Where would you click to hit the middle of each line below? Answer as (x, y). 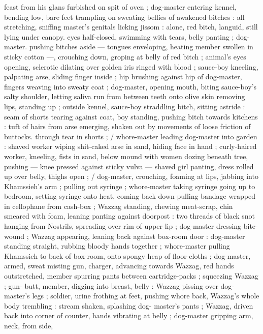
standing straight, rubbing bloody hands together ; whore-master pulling (117, 246)
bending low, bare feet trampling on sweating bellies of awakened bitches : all (124, 17)
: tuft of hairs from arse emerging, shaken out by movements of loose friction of (127, 126)
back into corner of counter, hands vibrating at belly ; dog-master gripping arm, (129, 315)
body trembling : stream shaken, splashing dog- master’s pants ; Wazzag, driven (129, 305)
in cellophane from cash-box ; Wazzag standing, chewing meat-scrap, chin (119, 206)
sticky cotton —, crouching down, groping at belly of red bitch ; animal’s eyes (125, 56)
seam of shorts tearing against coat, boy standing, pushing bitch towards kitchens (131, 116)
